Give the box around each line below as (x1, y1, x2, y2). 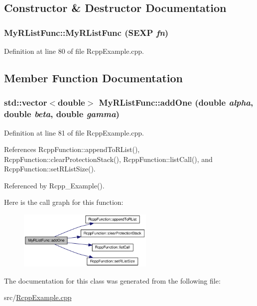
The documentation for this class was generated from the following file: (4, 275, 221, 286)
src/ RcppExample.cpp (4, 292, 72, 303)
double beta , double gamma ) (4, 108, 120, 120)
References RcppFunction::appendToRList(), (4, 144, 140, 154)
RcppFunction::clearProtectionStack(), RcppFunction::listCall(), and (4, 153, 213, 164)
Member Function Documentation (4, 70, 183, 85)
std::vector (4, 96, 47, 109)
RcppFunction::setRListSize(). (4, 163, 96, 174)
